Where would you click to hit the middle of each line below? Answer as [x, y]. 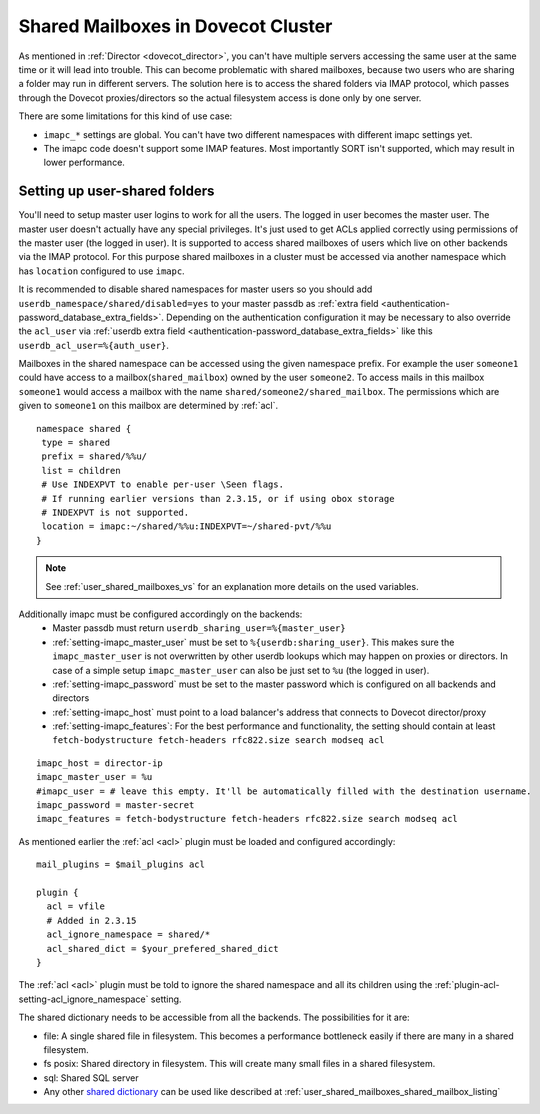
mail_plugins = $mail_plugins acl [120, 864]
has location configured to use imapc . [101, 271]
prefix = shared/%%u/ [94, 456]
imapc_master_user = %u [94, 777]
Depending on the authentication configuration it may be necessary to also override [338, 317]
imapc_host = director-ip [100, 763]
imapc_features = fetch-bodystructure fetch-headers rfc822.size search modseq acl [247, 819]
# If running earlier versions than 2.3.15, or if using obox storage [218, 498]
